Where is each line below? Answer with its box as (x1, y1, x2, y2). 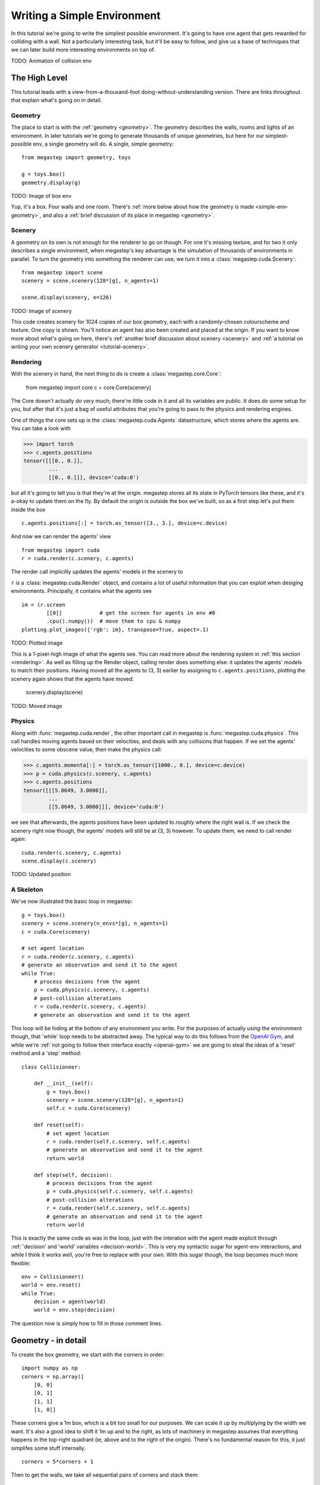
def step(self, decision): (33, 1171, 113, 1178)
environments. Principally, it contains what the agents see (11, 587, 152, 595)
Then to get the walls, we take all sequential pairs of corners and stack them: (11, 1471, 199, 1478)
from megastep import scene (21, 269, 103, 276)
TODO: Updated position (11, 871, 71, 878)
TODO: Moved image (11, 702, 62, 709)
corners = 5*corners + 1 (21, 1458, 94, 1465)
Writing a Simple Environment (11, 9, 161, 22)
